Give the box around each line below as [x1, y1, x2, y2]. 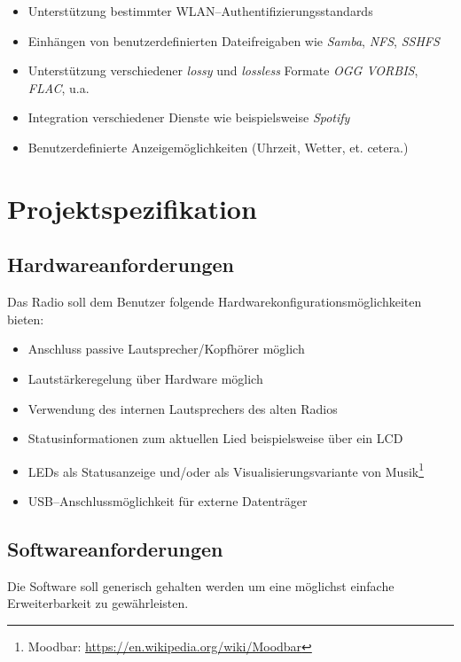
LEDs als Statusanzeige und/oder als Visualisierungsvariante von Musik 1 [27, 459, 425, 480]
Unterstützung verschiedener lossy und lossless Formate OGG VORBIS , [27, 61, 418, 80]
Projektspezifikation [7, 190, 257, 226]
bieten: [7, 309, 44, 328]
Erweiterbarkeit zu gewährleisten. [7, 594, 189, 612]
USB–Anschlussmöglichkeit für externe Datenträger [27, 491, 308, 510]
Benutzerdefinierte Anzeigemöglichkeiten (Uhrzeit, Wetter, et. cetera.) [27, 137, 409, 156]
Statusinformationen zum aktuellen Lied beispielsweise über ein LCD [27, 429, 403, 448]
